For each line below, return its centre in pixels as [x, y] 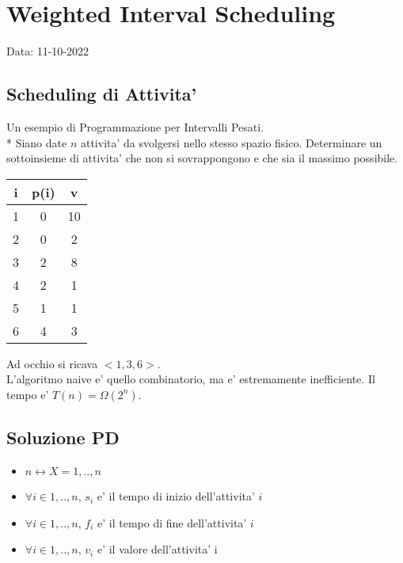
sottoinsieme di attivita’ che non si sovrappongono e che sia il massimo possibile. [202, 158]
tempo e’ [28, 394]
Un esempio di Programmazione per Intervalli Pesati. [135, 126]
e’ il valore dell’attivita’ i [157, 549]
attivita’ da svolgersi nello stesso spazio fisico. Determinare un [231, 142]
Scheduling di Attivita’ [102, 94]
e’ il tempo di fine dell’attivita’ [172, 522]
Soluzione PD [63, 437]
